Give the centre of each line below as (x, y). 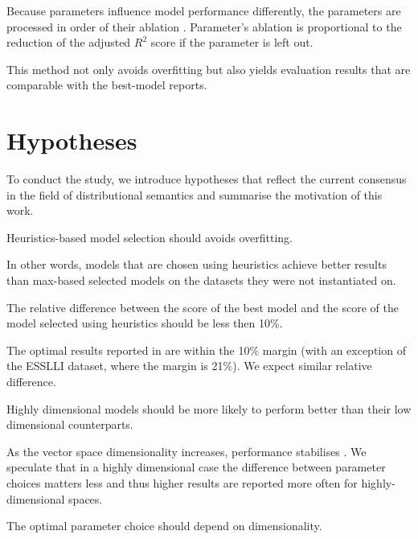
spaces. (86, 498)
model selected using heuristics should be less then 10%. (145, 323)
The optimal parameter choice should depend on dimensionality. (164, 526)
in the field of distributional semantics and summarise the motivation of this (195, 194)
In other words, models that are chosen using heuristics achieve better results (197, 264)
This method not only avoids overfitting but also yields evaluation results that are (209, 69)
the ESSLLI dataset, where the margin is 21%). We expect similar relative (189, 366)
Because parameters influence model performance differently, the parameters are (204, 10)
